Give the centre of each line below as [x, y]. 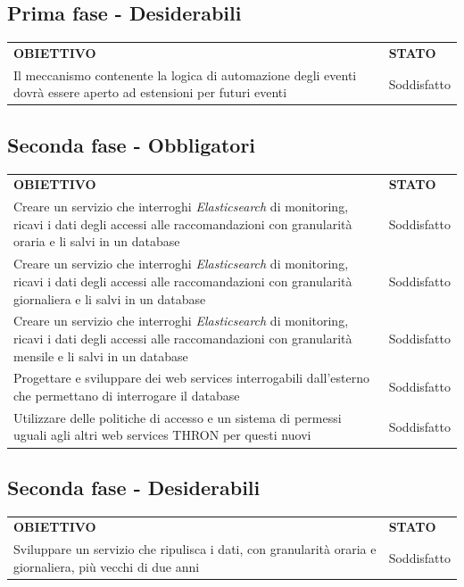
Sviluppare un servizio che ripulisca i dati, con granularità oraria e [195, 549]
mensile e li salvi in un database [101, 356]
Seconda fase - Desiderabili [134, 487]
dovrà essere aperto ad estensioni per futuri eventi [150, 92]
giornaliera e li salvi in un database [110, 298]
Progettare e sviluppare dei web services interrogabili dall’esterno [191, 378]
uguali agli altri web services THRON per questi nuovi [162, 435]
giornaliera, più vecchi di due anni [107, 566]
